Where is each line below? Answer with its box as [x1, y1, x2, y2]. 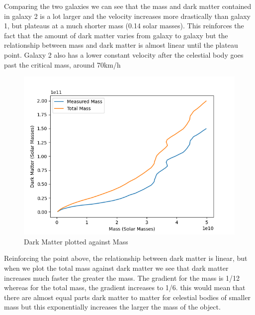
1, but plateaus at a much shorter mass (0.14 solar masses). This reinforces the [4, 20, 244, 31]
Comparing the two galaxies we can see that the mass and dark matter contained [4, 1, 252, 11]
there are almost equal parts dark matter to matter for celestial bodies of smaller [4, 292, 251, 302]
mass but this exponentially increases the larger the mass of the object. [4, 302, 221, 312]
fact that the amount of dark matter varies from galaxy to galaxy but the [4, 30, 228, 40]
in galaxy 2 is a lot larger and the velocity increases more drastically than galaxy [4, 10, 251, 21]
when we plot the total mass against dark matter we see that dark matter [4, 262, 229, 273]
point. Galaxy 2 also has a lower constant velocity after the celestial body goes [4, 49, 244, 60]
